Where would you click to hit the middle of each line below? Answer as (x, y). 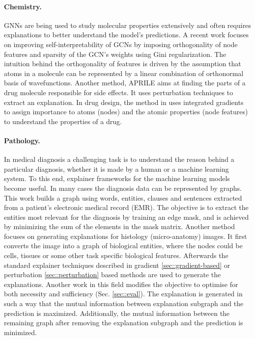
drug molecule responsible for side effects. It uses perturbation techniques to (119, 92)
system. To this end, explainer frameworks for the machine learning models (117, 178)
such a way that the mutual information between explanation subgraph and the (124, 303)
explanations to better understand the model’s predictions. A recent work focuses (127, 35)
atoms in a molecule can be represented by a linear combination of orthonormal (124, 73)
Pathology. (22, 140)
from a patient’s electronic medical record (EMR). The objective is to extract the (126, 207)
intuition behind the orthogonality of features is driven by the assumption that (123, 64)
